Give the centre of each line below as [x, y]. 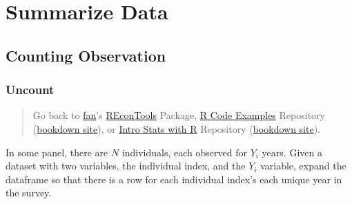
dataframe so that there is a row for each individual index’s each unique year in [174, 179]
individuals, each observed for [184, 152]
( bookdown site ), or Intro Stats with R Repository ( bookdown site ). [177, 128]
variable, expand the [303, 166]
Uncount [30, 90]
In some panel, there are [57, 152]
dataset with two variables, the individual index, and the [126, 166]
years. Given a [292, 152]
